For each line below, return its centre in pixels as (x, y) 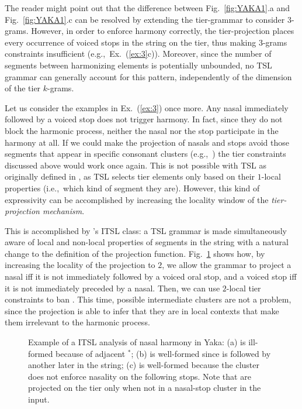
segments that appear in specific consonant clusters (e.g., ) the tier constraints (145, 154)
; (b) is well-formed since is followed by (201, 353)
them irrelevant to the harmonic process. (77, 322)
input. (39, 399)
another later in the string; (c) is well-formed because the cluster (144, 365)
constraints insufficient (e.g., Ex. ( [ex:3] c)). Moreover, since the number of (138, 54)
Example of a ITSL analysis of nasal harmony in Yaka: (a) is (137, 342)
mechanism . (63, 211)
